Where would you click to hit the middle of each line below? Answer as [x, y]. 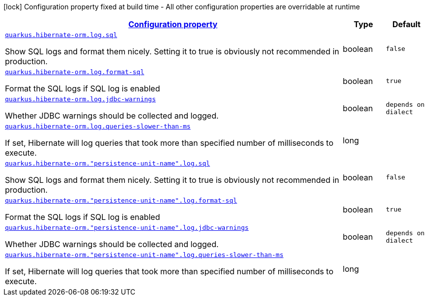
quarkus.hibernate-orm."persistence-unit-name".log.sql [107, 163]
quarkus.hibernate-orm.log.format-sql [75, 72]
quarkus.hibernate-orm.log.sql [61, 35]
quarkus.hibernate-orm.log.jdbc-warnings [81, 99]
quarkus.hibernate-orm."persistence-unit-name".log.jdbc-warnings [127, 228]
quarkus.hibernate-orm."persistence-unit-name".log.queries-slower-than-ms [144, 255]
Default [406, 24]
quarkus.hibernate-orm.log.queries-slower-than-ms [98, 126]
